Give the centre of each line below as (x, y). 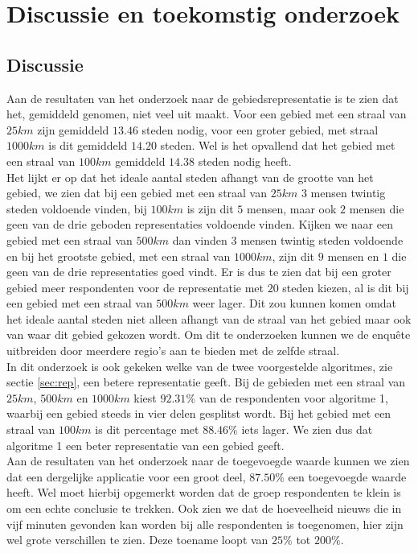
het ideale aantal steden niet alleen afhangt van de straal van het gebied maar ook (209, 318)
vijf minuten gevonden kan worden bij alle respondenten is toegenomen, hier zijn (205, 524)
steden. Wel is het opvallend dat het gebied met (278, 145)
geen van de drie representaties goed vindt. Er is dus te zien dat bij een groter (199, 272)
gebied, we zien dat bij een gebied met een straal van (137, 193)
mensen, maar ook (292, 208)
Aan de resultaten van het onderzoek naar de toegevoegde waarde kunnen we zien (208, 461)
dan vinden (200, 239)
